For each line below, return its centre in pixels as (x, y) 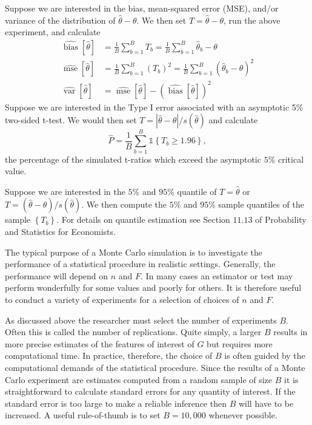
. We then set (161, 20)
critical (291, 159)
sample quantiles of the (261, 204)
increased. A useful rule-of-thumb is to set (83, 415)
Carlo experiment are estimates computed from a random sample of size (139, 379)
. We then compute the (124, 204)
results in (290, 332)
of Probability (281, 219)
